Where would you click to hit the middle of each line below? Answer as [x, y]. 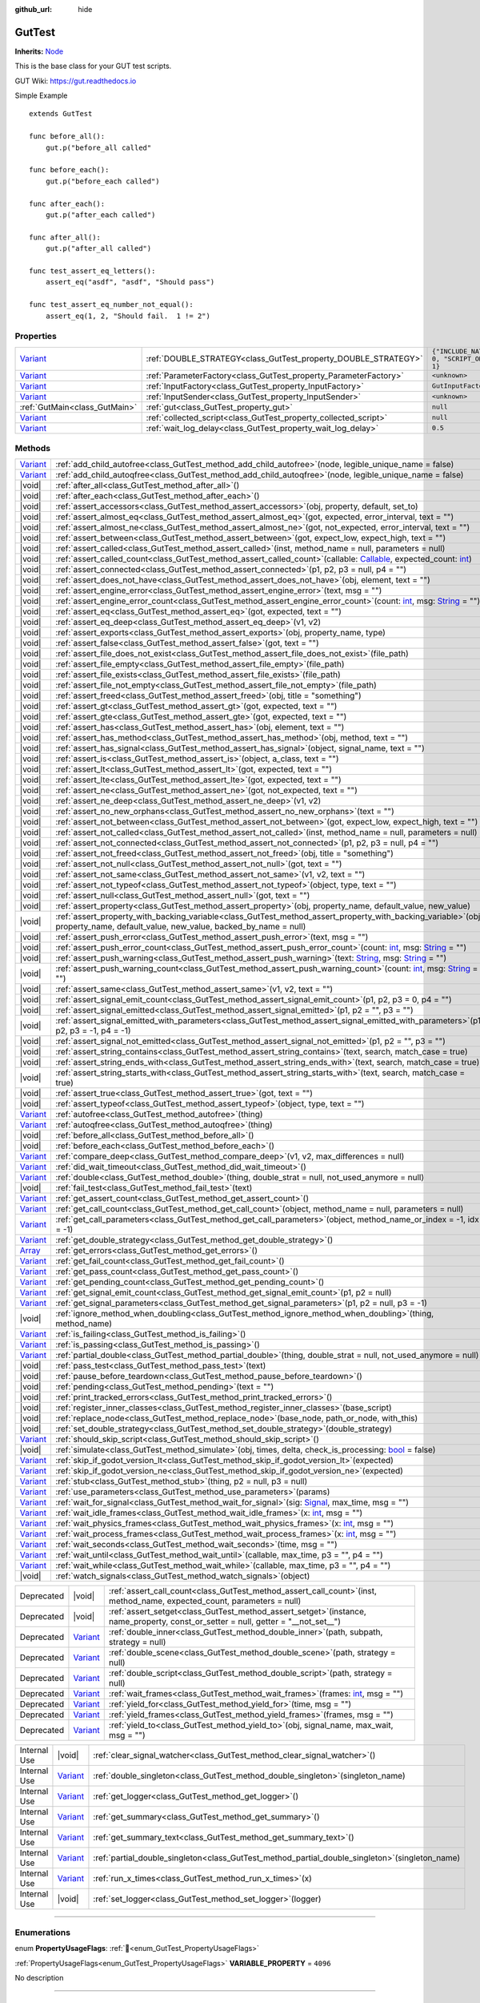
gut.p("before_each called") [102, 181]
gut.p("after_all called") [98, 249]
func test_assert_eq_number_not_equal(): [111, 305]
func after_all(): [65, 237]
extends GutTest [61, 114]
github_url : [33, 9]
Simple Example [41, 95]
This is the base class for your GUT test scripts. [93, 66]
